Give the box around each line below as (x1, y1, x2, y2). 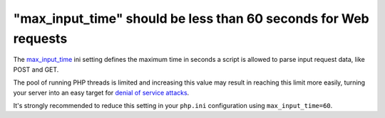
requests (13, 31, 68, 46)
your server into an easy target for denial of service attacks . (13, 88, 190, 97)
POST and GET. (13, 65, 59, 74)
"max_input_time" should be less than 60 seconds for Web (13, 11, 370, 26)
